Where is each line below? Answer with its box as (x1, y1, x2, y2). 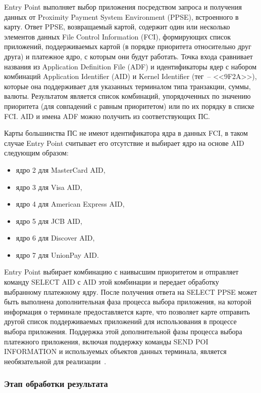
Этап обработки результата (4, 377, 108, 390)
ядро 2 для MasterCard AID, (16, 164, 106, 175)
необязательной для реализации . (4, 356, 107, 366)
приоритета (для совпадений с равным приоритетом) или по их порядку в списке (4, 100, 254, 111)
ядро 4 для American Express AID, (16, 199, 125, 209)
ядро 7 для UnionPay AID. (16, 249, 99, 260)
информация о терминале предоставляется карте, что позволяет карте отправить (4, 306, 250, 317)
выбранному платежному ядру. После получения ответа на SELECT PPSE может (4, 286, 257, 297)
